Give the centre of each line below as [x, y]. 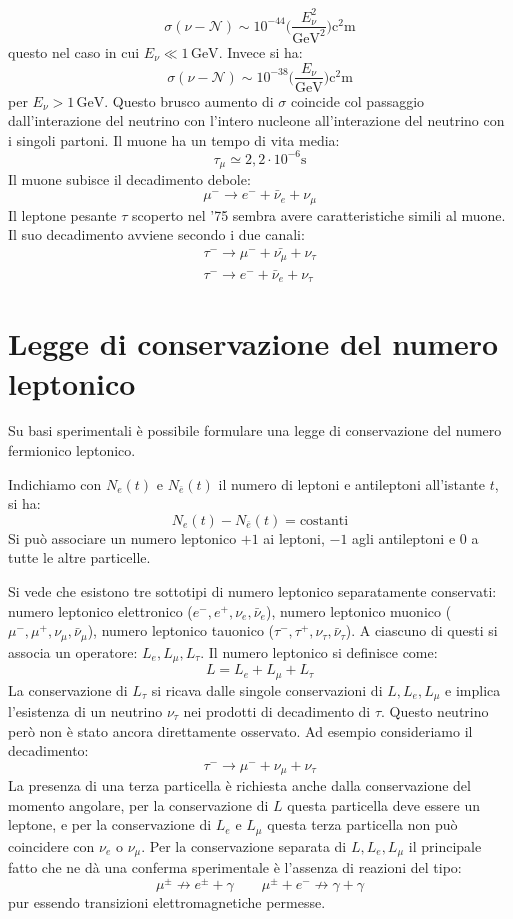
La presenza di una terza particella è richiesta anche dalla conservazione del [239, 785]
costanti [324, 520]
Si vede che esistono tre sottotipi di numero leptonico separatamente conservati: [252, 591]
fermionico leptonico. [72, 450]
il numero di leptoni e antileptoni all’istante [352, 483]
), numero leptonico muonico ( [358, 610]
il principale [445, 845]
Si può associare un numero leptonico [122, 537]
